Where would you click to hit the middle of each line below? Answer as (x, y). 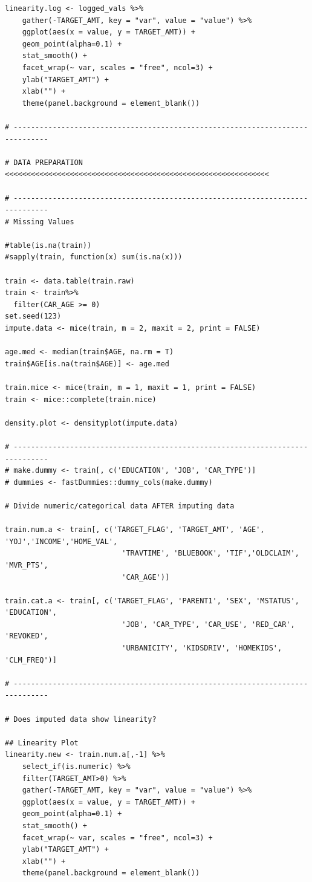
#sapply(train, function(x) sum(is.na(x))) (94, 257)
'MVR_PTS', (27, 565)
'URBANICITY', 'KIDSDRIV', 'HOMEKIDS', (202, 648)
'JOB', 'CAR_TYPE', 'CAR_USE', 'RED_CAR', (208, 624)
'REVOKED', (27, 636)
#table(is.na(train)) (48, 245)
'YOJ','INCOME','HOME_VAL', (61, 541)
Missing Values (44, 222)
